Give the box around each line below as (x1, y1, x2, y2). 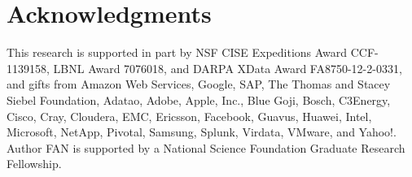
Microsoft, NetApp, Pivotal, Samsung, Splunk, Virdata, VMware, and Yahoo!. (7, 123, 397, 140)
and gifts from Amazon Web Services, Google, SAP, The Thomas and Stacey (7, 76, 391, 93)
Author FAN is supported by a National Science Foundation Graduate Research (7, 139, 405, 156)
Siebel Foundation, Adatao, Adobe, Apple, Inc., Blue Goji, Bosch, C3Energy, (7, 91, 391, 108)
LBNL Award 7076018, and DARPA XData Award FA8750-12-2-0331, (53, 59, 402, 76)
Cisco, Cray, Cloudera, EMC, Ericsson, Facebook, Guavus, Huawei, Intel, (7, 107, 372, 124)
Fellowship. (7, 155, 62, 172)
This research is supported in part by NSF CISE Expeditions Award (7, 44, 348, 61)
